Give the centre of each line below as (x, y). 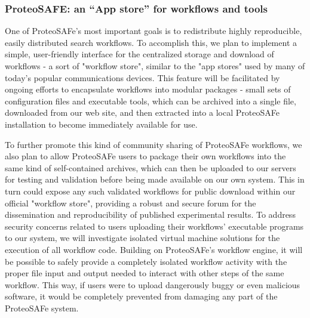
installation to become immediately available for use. (101, 124)
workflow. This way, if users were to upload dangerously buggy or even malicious (153, 284)
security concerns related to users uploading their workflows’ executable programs (154, 226)
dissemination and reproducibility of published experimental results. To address (150, 214)
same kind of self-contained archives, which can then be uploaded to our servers (151, 167)
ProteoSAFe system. (42, 308)
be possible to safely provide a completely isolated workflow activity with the (146, 261)
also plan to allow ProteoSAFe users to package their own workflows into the (145, 156)
